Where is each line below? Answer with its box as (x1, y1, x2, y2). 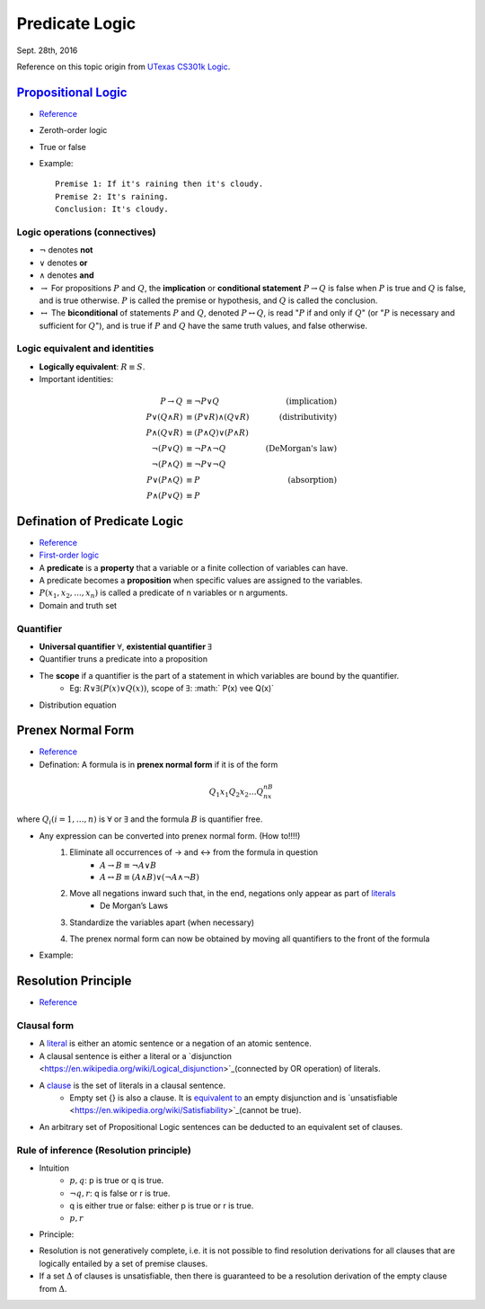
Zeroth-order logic (39, 125, 108, 136)
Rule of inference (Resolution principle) (16, 1144, 192, 1156)
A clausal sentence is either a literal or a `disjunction (39, 1050, 233, 1061)
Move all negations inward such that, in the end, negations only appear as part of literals (69, 887, 396, 898)
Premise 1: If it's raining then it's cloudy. (55, 179, 264, 189)
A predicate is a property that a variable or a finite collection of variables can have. (39, 562, 348, 573)
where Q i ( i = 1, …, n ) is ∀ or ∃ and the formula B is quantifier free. (16, 814, 263, 827)
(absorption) (287, 475, 337, 485)
